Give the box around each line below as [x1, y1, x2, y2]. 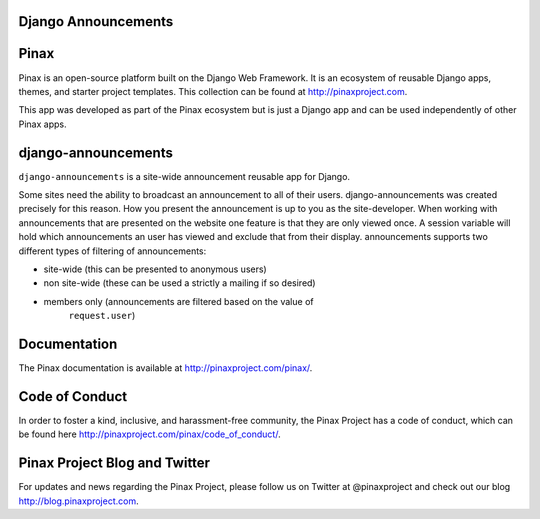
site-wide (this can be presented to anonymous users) [43, 263, 267, 275]
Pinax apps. [18, 118, 67, 130]
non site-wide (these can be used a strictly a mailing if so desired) [43, 277, 316, 289]
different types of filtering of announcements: [18, 245, 207, 257]
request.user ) [68, 310, 136, 322]
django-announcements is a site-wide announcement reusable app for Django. [18, 170, 350, 182]
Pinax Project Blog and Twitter [18, 455, 210, 472]
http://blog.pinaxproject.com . [18, 495, 139, 507]
